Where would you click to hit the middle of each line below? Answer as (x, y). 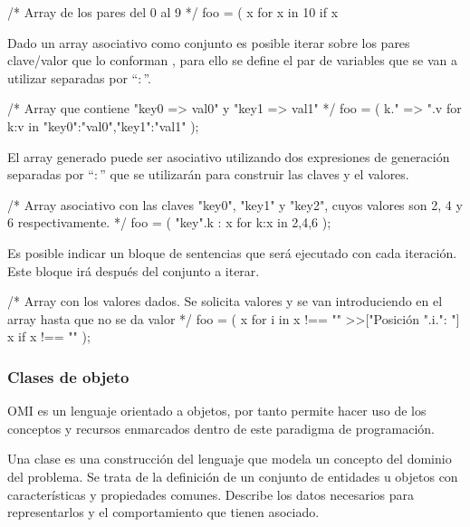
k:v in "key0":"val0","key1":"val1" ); (103, 125)
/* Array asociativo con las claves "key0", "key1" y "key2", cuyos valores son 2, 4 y (235, 204)
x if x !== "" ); (49, 336)
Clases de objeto (68, 376)
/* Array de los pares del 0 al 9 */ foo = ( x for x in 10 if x (173, 12)
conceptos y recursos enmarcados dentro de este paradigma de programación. (221, 428)
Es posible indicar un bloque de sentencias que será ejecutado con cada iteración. (232, 252)
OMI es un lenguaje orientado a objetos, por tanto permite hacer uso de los (217, 411)
